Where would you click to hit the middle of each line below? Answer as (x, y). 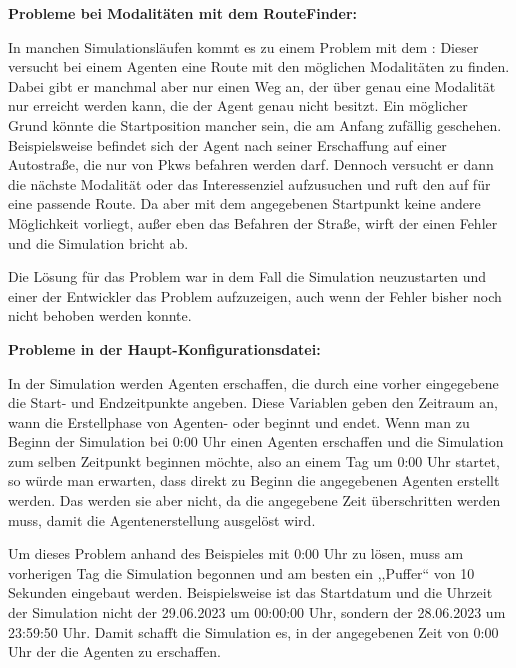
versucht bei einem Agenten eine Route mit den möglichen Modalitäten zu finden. (259, 66)
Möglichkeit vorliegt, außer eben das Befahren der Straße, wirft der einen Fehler (253, 222)
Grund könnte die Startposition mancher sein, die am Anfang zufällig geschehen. (255, 124)
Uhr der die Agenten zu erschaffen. (114, 651)
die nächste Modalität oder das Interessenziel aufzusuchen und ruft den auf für (249, 183)
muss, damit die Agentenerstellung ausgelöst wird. (162, 519)
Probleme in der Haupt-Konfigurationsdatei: (164, 348)
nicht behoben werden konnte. (100, 315)
